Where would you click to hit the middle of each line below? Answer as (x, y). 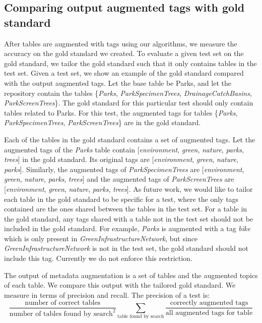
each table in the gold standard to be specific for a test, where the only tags (121, 199)
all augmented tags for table (209, 313)
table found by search (141, 317)
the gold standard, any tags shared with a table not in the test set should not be (129, 218)
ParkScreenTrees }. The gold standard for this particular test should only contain (129, 103)
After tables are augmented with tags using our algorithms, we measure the (121, 43)
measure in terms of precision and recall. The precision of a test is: (107, 294)
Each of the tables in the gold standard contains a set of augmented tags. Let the (130, 139)
